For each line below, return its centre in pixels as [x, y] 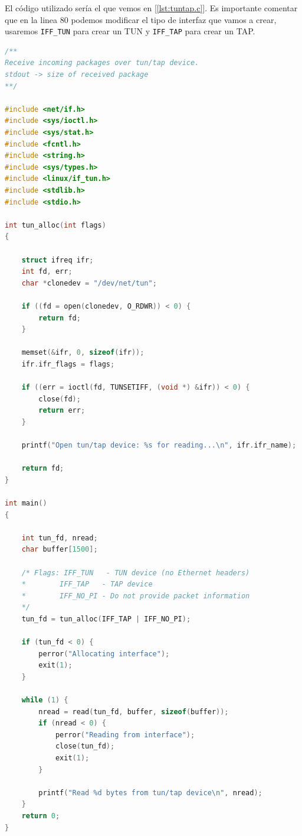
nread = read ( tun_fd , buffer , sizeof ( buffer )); [134, 712]
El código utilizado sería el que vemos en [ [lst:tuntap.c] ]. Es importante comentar [151, 8]
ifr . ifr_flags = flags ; [68, 364]
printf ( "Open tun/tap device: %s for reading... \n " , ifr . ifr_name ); [159, 445]
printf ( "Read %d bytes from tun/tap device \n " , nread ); [150, 793]
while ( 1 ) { [45, 700]
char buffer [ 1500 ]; [60, 550]
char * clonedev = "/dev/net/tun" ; [89, 283]
